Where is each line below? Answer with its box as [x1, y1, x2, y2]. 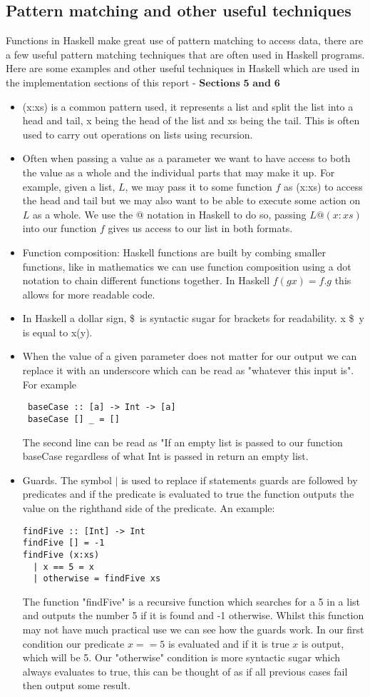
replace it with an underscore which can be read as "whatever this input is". [22, 363, 354, 378]
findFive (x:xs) [22, 549, 100, 560]
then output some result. [22, 678, 130, 693]
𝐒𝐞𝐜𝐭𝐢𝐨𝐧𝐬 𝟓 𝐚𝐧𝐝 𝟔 [199, 78, 280, 89]
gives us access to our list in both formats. [108, 221, 293, 236]
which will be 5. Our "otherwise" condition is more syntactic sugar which [22, 650, 341, 665]
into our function [22, 221, 97, 236]
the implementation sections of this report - [6, 74, 196, 89]
